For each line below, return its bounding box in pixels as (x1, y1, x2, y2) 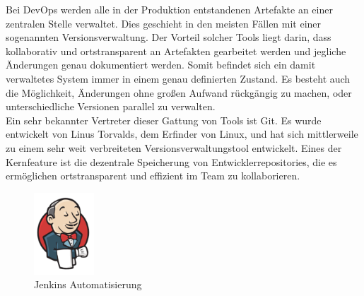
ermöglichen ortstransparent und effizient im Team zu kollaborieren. (6, 168, 300, 183)
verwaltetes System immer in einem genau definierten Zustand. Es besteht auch (6, 71, 351, 85)
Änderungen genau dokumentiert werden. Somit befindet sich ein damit (6, 57, 316, 72)
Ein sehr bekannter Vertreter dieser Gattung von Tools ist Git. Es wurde (6, 112, 322, 127)
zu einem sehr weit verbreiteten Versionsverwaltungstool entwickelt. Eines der (6, 140, 342, 155)
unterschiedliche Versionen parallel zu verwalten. (6, 99, 216, 114)
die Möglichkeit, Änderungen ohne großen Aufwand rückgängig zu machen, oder (6, 85, 352, 100)
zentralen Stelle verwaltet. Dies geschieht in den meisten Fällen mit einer (6, 16, 322, 30)
